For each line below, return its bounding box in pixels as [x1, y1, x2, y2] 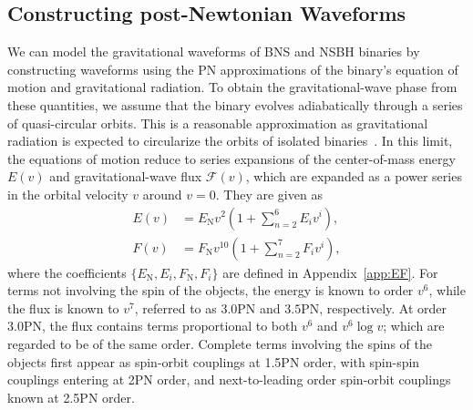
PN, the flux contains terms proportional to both [23, 316, 298, 335]
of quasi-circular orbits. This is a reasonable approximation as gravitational [7, 113, 428, 132]
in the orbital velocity [7, 184, 129, 203]
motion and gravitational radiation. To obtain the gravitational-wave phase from [7, 77, 458, 97]
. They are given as [215, 184, 323, 203]
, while [428, 281, 466, 300]
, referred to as [134, 298, 217, 317]
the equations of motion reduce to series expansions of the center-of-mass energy [7, 149, 456, 168]
